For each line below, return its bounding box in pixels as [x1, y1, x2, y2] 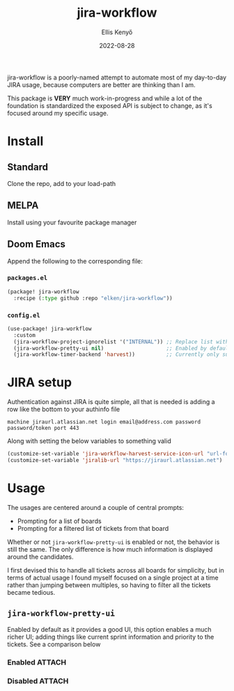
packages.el [7, 274, 48, 282]
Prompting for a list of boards [17, 517, 102, 525]
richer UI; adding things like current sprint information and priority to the [7, 632, 214, 641]
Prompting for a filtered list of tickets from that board [17, 524, 169, 532]
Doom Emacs [7, 238, 66, 250]
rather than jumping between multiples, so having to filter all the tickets [7, 580, 211, 589]
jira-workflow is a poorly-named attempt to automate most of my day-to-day [7, 73, 227, 81]
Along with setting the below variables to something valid [7, 437, 172, 445]
